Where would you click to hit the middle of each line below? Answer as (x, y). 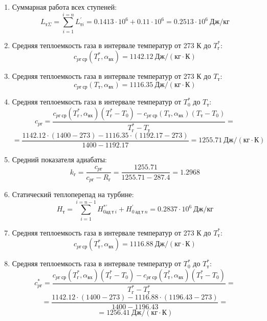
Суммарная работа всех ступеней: (64, 7)
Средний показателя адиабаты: (59, 159)
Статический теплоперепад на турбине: (73, 194)
